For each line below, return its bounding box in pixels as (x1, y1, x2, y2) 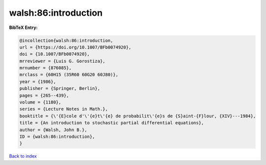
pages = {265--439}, (19, 92, 69, 98)
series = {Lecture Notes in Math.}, (19, 106, 108, 112)
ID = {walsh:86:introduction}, (19, 134, 96, 139)
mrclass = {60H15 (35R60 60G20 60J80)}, (19, 72, 118, 78)
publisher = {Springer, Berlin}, (19, 86, 100, 91)
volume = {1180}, (19, 100, 62, 105)
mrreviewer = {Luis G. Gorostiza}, (19, 58, 105, 64)
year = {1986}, (19, 79, 56, 84)
